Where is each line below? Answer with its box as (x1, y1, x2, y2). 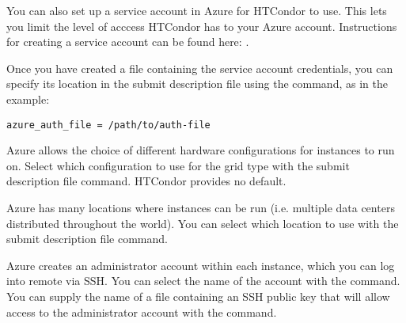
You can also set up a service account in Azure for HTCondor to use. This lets (6, 2, 387, 18)
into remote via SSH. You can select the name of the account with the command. (6, 272, 400, 289)
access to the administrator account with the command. (6, 303, 277, 320)
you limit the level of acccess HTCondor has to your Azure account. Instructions (6, 17, 397, 34)
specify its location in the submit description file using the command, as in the (6, 75, 388, 92)
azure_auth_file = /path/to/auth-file (6, 119, 211, 131)
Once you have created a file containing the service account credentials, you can (6, 59, 393, 76)
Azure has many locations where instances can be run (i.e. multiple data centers (6, 199, 395, 215)
